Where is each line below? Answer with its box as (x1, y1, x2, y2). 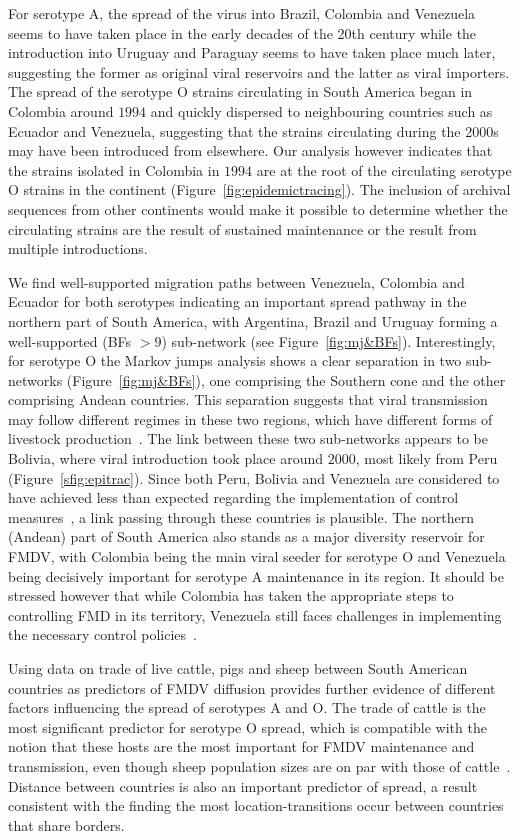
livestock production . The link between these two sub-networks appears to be (8, 428, 488, 449)
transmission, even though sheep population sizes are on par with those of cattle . (8, 755, 511, 776)
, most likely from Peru (355, 448, 498, 469)
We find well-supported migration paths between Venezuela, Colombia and (8, 271, 465, 292)
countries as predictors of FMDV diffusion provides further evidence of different (8, 677, 496, 698)
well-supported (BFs (8, 330, 132, 351)
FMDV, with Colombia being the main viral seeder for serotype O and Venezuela (8, 546, 506, 567)
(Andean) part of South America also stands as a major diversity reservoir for (8, 526, 485, 547)
